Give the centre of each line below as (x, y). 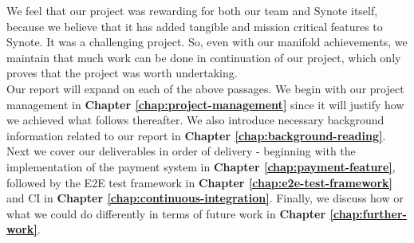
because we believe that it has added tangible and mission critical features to (195, 26)
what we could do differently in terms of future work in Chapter (166, 213)
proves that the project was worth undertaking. (122, 73)
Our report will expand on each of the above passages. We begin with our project (205, 88)
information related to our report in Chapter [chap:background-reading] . (196, 135)
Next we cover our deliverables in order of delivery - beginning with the (181, 151)
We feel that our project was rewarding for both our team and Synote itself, (192, 10)
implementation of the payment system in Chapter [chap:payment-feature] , (201, 166)
